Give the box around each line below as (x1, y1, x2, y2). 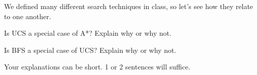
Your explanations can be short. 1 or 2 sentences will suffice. (4, 61, 190, 72)
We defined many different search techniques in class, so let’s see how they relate (4, 1, 253, 11)
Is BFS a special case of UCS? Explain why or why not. (4, 44, 176, 55)
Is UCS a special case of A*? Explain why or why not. (4, 28, 172, 38)
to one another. (4, 11, 51, 21)
